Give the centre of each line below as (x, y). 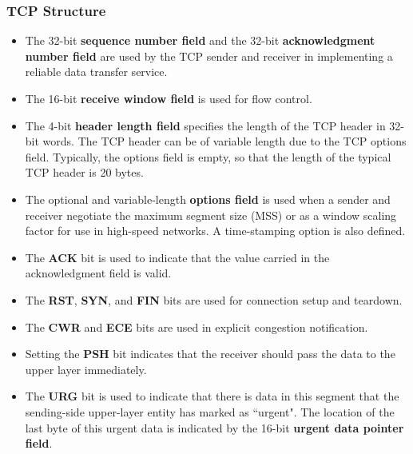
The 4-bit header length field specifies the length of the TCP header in (205, 125)
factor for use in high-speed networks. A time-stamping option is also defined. (215, 231)
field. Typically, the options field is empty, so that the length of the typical (208, 156)
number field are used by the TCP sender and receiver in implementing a (209, 56)
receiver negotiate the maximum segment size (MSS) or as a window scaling (211, 215)
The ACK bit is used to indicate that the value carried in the (177, 257)
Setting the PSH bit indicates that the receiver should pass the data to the (210, 354)
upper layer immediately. (86, 369)
